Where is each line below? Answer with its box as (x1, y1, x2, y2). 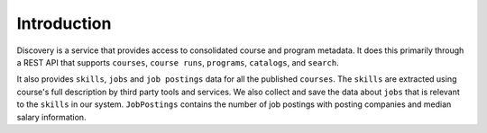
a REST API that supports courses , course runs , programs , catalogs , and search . (16, 57, 339, 67)
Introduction (16, 13, 112, 33)
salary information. (16, 111, 87, 122)
